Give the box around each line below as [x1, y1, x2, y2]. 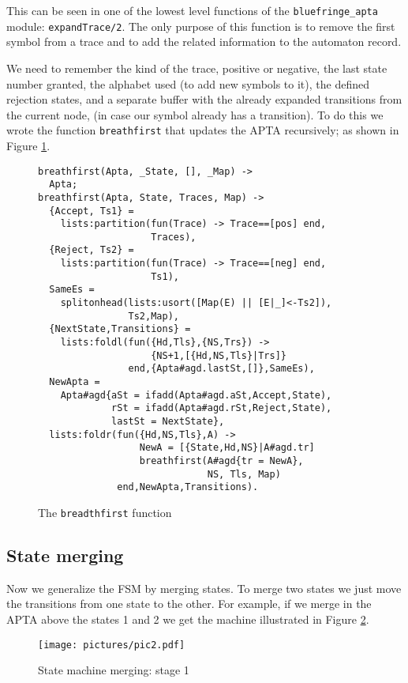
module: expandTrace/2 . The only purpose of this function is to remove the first [6, 17, 395, 34]
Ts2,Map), [128, 310, 179, 322]
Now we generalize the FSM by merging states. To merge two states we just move [6, 579, 402, 596]
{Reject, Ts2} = [49, 244, 134, 256]
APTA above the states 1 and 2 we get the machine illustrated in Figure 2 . [6, 610, 369, 627]
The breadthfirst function [38, 504, 172, 520]
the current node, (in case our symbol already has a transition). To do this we [6, 106, 384, 123]
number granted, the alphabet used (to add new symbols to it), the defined [6, 75, 369, 92]
